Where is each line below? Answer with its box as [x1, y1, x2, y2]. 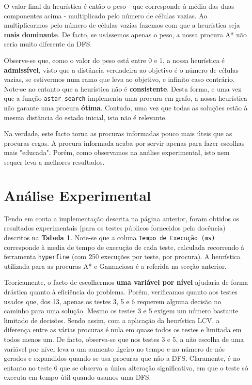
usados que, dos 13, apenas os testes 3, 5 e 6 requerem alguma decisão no [4, 296, 221, 306]
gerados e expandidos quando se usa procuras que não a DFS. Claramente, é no [4, 353, 240, 363]
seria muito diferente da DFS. [4, 39, 92, 49]
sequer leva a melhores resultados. [4, 156, 105, 167]
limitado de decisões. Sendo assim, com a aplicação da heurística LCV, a [4, 315, 220, 325]
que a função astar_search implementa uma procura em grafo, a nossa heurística [4, 93, 248, 103]
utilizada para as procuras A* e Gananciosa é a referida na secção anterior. [4, 261, 227, 271]
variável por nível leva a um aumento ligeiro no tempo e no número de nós [4, 343, 225, 354]
